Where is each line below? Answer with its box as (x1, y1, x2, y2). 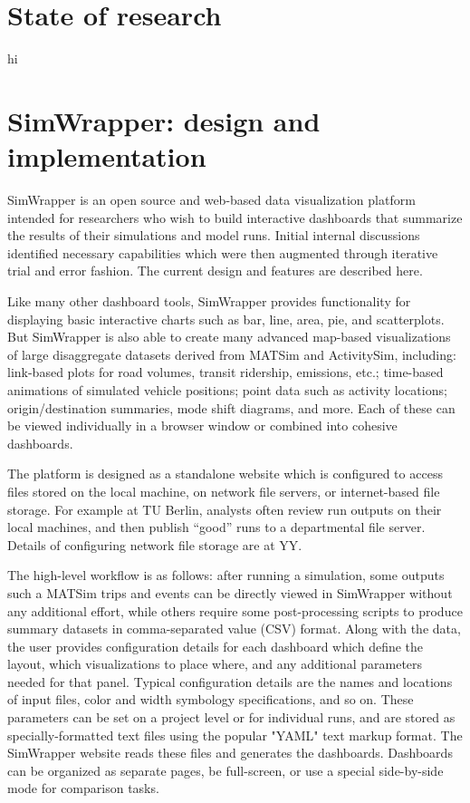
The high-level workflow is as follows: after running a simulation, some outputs (7, 566, 445, 585)
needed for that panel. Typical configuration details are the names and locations (7, 672, 453, 691)
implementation (7, 138, 206, 175)
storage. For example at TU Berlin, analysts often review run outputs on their (7, 499, 442, 518)
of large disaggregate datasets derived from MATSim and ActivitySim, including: (7, 344, 456, 363)
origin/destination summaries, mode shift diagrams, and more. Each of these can (7, 398, 456, 417)
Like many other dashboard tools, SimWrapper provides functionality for (7, 292, 411, 310)
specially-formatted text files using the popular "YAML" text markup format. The (7, 725, 463, 744)
